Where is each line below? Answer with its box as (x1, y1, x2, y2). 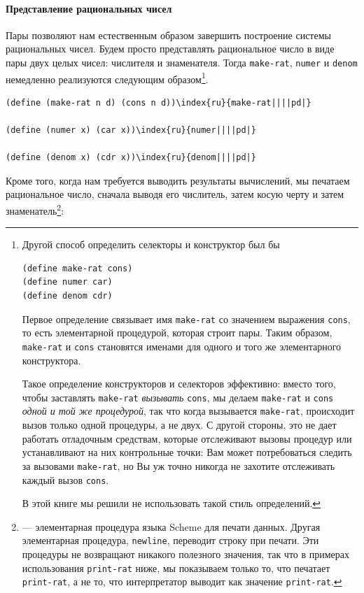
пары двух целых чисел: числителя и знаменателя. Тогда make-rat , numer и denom (6, 55, 358, 69)
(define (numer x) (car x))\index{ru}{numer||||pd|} (6, 125, 256, 136)
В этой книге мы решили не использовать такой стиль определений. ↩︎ (22, 496, 321, 510)
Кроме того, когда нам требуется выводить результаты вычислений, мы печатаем (6, 173, 350, 187)
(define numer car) (22, 277, 113, 287)
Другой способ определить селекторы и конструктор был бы (22, 237, 280, 252)
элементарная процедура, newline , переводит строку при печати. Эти (22, 533, 319, 548)
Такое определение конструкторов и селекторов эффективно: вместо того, (22, 376, 336, 391)
